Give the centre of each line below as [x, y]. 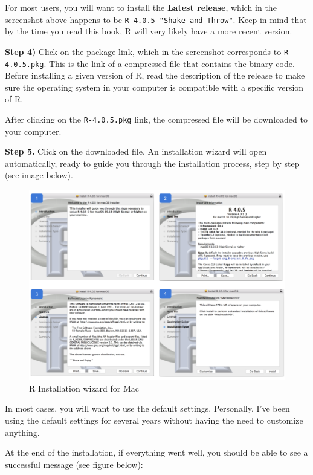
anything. [22, 432]
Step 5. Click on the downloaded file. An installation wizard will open [136, 151]
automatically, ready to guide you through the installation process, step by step [152, 163]
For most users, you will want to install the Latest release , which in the [141, 7]
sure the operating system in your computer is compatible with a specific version [154, 87]
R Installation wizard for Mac [84, 388]
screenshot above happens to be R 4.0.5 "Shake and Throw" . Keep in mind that [156, 19]
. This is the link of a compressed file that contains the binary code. [169, 63]
